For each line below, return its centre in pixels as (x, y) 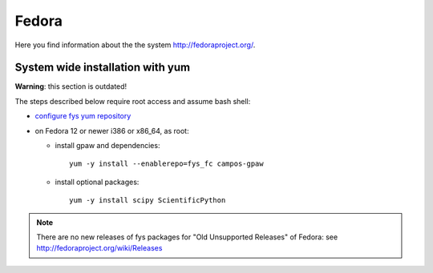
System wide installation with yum (103, 68)
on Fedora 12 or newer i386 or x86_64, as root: (112, 130)
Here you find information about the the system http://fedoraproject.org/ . (135, 45)
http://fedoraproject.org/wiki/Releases (99, 248)
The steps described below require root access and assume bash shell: (133, 101)
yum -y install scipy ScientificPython (148, 201)
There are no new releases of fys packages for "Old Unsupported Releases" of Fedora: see (187, 237)
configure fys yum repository (83, 116)
